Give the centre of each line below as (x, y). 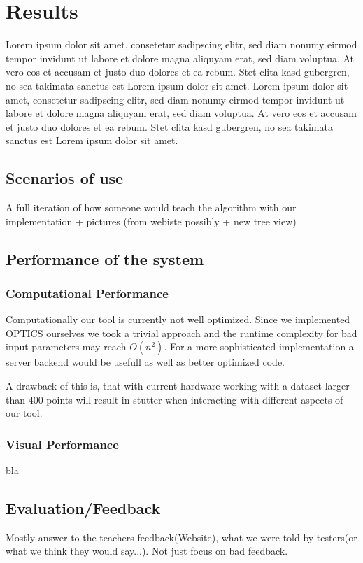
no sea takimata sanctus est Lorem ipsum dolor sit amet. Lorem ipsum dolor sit (177, 85)
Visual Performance (62, 444)
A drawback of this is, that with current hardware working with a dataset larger (178, 386)
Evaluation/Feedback (83, 508)
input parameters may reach (66, 347)
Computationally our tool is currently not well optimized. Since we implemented (178, 319)
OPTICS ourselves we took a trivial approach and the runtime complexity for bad (181, 333)
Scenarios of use (65, 178)
